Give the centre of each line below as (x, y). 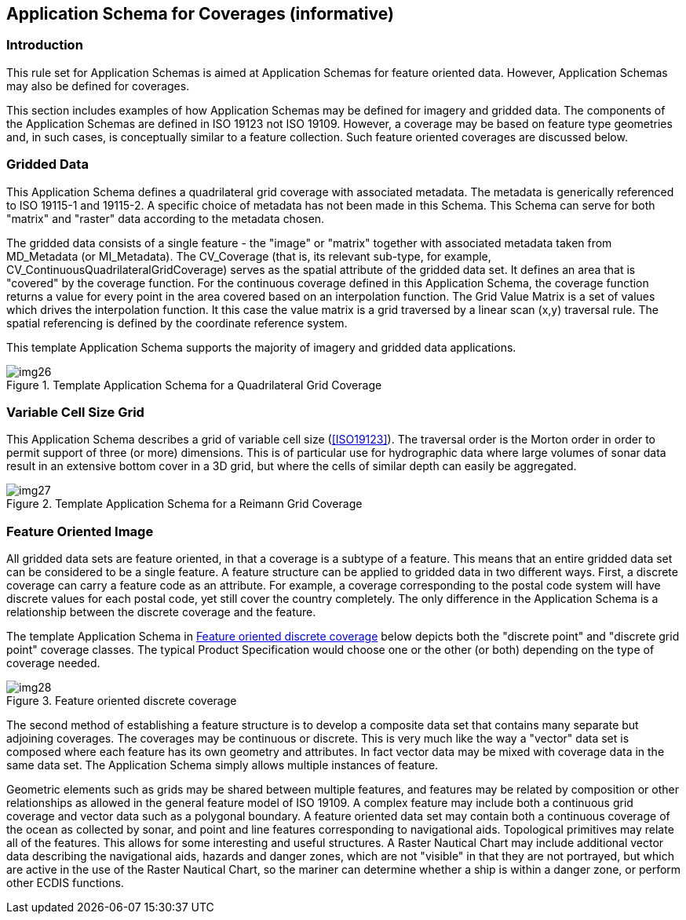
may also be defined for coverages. (98, 86)
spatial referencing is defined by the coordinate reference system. (177, 323)
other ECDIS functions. (65, 883)
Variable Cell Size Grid (75, 412)
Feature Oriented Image (80, 531)
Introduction (45, 45)
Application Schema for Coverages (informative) (200, 14)
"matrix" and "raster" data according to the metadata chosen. (166, 218)
